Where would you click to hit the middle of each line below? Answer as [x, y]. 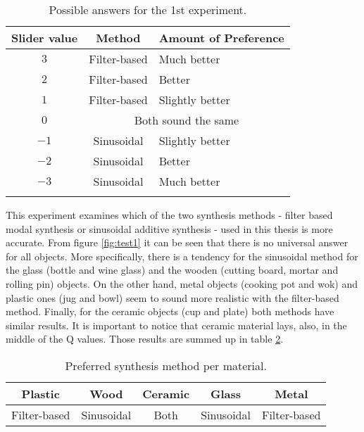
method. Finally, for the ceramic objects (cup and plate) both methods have [170, 311]
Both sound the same [187, 120]
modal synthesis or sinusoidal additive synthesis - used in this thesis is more [169, 228]
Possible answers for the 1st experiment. [148, 9]
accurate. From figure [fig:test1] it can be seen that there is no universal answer [177, 242]
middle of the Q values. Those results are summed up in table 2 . [145, 339]
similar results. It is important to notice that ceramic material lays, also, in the [176, 325]
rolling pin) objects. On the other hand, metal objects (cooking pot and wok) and [182, 283]
